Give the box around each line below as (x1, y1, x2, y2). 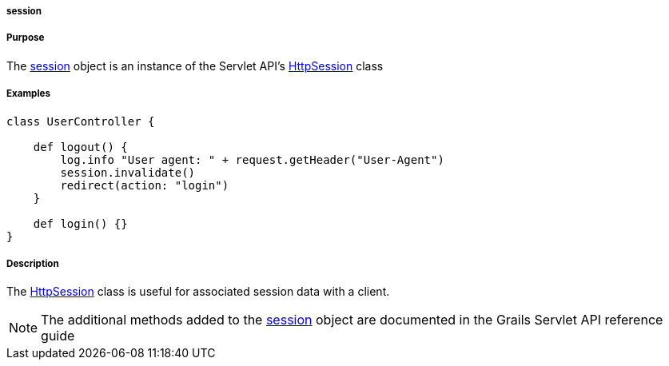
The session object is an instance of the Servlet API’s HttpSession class (6, 58, 384, 73)
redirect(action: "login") (60, 178, 229, 192)
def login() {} (33, 217, 128, 230)
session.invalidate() (60, 165, 196, 179)
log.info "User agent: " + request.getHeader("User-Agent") (60, 153, 444, 166)
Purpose (6, 32, 45, 44)
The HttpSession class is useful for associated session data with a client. (6, 284, 390, 299)
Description (6, 257, 59, 269)
